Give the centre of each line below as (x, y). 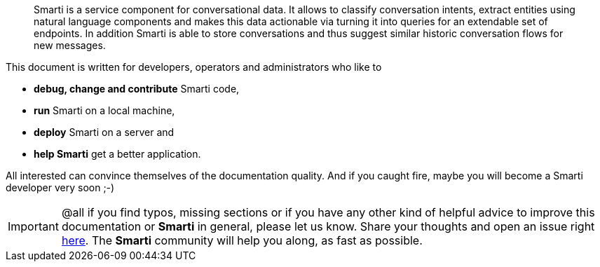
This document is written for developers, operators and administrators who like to (194, 67)
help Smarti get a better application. (117, 154)
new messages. (70, 45)
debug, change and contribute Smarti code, (137, 89)
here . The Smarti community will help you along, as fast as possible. (242, 240)
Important (33, 226)
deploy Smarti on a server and (104, 132)
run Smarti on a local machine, (104, 110)
